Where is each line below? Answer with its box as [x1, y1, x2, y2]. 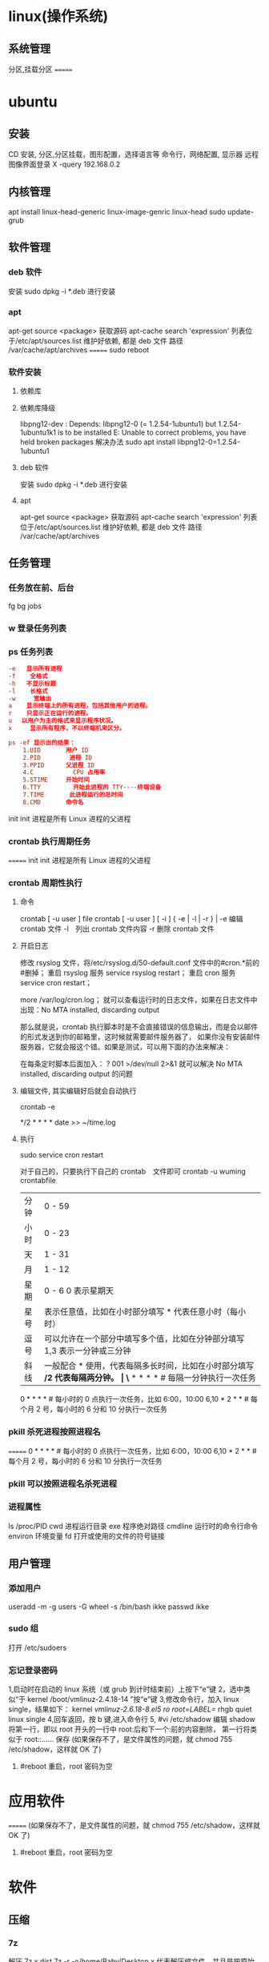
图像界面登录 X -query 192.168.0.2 [8, 159, 121, 169]
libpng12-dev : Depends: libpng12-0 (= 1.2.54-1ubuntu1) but [19, 419, 217, 429]
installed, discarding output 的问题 [19, 1069, 134, 1079]
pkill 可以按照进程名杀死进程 [8, 1478, 118, 1489]
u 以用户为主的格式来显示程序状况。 [8, 717, 118, 725]
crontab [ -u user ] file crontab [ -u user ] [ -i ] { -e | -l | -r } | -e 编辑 [19, 914, 243, 924]
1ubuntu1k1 [19, 427, 56, 437]
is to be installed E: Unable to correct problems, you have [57, 427, 247, 437]
